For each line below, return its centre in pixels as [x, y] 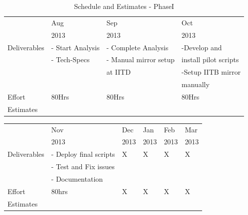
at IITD [119, 72]
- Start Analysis [75, 47]
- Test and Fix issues [83, 166]
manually [195, 84]
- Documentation [77, 178]
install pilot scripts [210, 59]
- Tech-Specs [70, 59]
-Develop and [202, 47]
